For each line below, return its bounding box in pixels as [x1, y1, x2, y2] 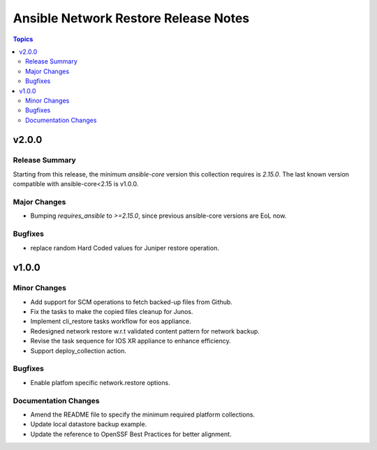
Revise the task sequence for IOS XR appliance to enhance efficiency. [30, 337, 232, 345]
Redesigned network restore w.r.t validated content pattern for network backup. [30, 327, 260, 335]
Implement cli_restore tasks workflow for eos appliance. [30, 317, 191, 326]
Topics [13, 35, 34, 43]
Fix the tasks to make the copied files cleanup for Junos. [30, 308, 193, 316]
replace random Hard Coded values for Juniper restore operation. [30, 243, 219, 252]
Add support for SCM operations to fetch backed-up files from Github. [30, 297, 233, 306]
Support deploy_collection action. [30, 346, 127, 355]
